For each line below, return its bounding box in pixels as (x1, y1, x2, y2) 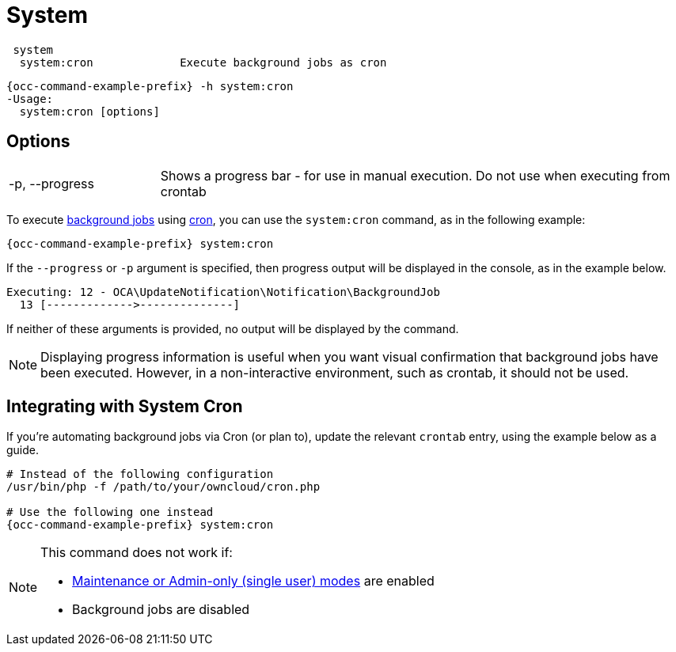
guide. (6, 443, 40, 457)
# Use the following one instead (6, 506, 214, 519)
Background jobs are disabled (72, 601, 250, 618)
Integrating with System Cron (6, 396, 243, 417)
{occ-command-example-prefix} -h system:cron (6, 79, 294, 93)
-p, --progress (9, 175, 94, 191)
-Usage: (6, 92, 54, 105)
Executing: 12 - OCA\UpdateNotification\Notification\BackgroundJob (6, 285, 440, 298)
